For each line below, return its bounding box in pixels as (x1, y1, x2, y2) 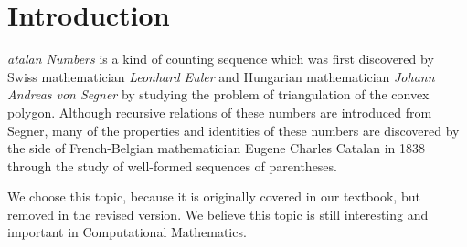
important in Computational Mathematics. (7, 222, 247, 242)
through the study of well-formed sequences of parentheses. (7, 156, 337, 175)
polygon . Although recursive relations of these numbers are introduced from (7, 102, 432, 121)
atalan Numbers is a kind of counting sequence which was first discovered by (7, 49, 434, 68)
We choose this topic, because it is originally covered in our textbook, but (7, 187, 420, 206)
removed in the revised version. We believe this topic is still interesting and (7, 204, 429, 223)
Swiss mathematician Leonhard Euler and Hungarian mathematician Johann (7, 67, 435, 86)
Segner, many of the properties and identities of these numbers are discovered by (7, 120, 460, 139)
